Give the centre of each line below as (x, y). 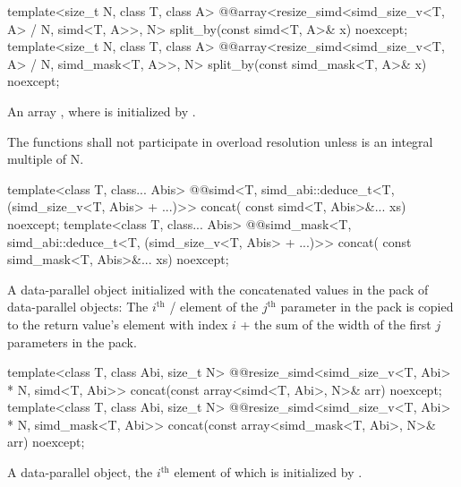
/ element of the (214, 307)
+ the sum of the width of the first (336, 324)
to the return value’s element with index (118, 324)
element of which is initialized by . (268, 472)
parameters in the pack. (72, 342)
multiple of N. (46, 159)
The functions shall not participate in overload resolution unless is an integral (220, 141)
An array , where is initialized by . (102, 111)
